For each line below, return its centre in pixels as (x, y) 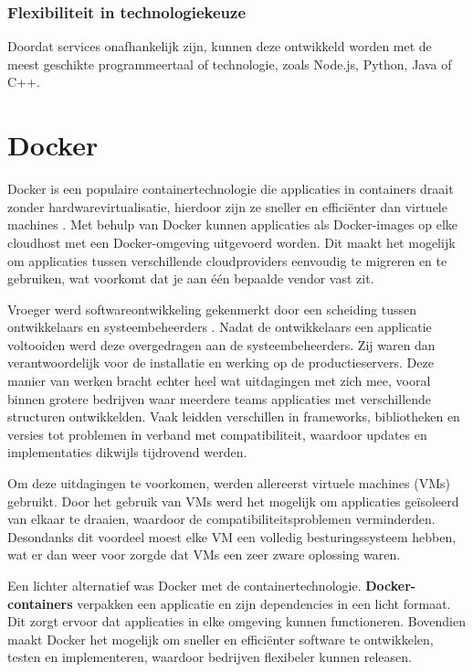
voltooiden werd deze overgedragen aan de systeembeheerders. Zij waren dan (221, 344)
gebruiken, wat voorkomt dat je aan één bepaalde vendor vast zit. (191, 278)
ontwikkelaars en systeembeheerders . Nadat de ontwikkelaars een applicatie (220, 327)
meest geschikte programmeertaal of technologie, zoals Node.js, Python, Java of (230, 64)
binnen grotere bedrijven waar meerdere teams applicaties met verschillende (220, 398)
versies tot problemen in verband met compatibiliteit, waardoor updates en (217, 434)
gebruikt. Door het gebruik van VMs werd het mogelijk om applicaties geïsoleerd (233, 501)
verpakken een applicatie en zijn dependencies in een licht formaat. (264, 603)
